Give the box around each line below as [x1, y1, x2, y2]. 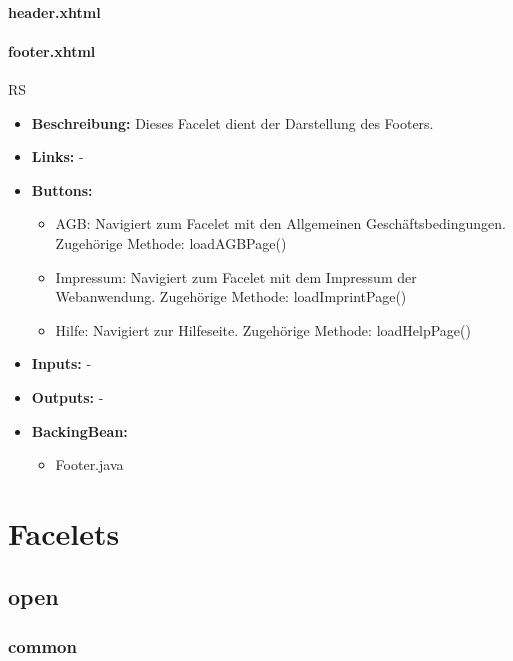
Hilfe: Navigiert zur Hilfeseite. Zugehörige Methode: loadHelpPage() [55, 319, 471, 340]
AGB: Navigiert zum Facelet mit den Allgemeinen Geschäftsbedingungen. [55, 213, 506, 234]
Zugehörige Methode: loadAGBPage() [55, 232, 287, 253]
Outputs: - [31, 386, 104, 407]
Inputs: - [31, 353, 92, 374]
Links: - [31, 146, 84, 167]
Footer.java [55, 454, 124, 475]
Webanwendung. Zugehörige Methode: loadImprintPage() [55, 286, 407, 307]
